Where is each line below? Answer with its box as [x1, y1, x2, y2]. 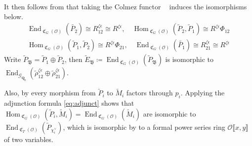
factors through [126, 88, 173, 98]
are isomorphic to [143, 108, 196, 118]
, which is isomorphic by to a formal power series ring [63, 121, 225, 132]
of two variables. [4, 134, 53, 144]
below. [4, 11, 23, 21]
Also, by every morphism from [4, 88, 96, 98]
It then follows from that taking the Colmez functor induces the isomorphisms [4, 1, 247, 11]
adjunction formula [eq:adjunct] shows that [4, 98, 134, 108]
